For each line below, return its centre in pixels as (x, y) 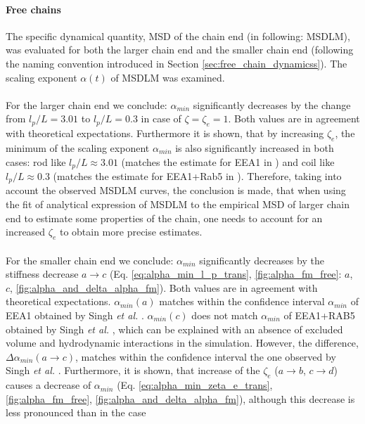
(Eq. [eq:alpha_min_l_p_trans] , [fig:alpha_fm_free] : (225, 274)
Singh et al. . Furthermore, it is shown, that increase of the (133, 370)
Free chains (33, 9)
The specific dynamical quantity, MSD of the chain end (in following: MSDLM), (178, 36)
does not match (225, 315)
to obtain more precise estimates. (131, 232)
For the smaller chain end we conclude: (90, 260)
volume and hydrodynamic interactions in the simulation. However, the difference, (182, 343)
